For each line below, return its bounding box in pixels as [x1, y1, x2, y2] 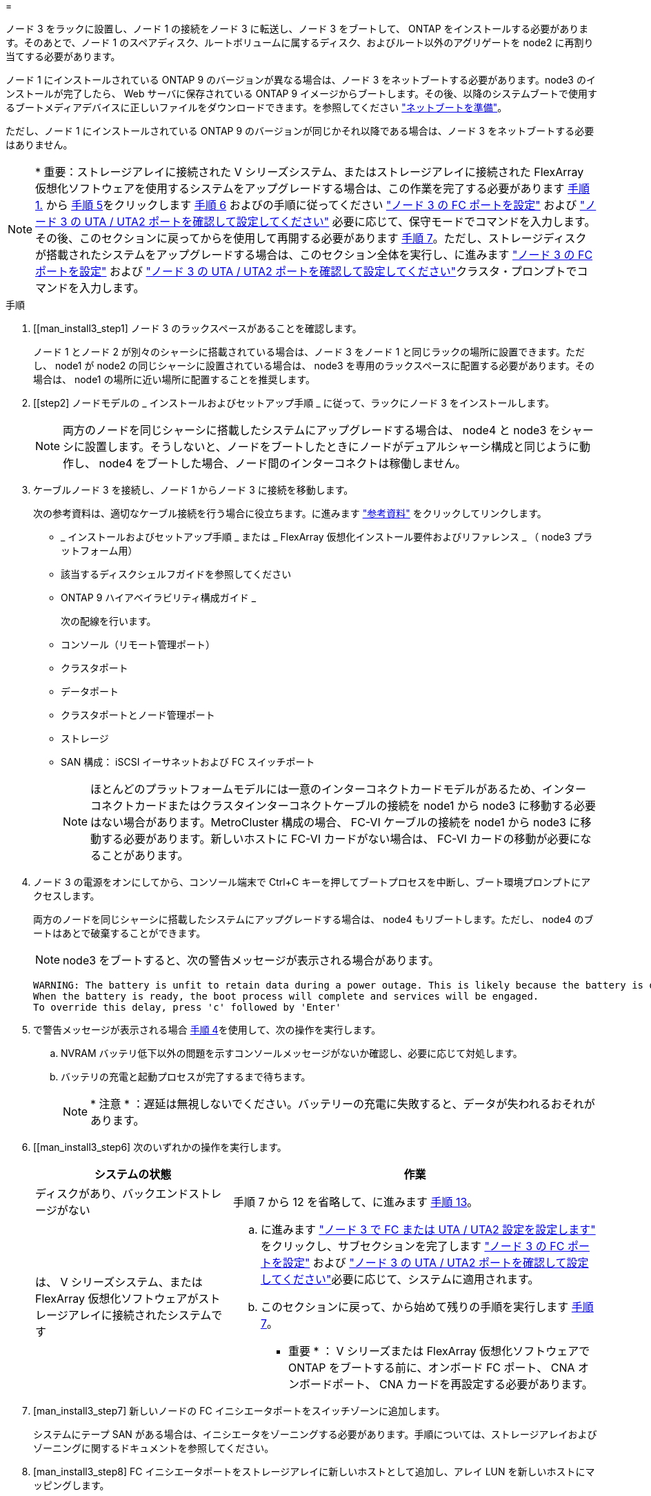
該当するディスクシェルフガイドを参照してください [61, 568, 292, 580]
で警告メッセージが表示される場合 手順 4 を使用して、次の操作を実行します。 [33, 1024, 381, 1036]
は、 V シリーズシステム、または [35, 1275, 203, 1289]
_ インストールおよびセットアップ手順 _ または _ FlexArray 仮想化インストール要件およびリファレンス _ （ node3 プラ [61, 531, 593, 543]
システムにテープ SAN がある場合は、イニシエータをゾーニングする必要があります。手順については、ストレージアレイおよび [33, 1428, 597, 1440]
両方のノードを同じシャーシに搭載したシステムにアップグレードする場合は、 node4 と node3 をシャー [63, 423, 594, 437]
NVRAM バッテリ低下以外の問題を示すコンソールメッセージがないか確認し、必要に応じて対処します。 [61, 1047, 523, 1059]
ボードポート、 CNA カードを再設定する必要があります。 [299, 1377, 593, 1391]
